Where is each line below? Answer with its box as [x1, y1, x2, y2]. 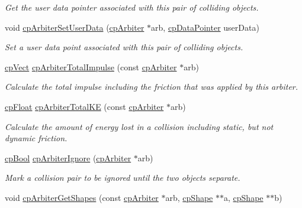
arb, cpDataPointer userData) [151, 21, 259, 33]
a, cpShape [224, 191, 264, 203]
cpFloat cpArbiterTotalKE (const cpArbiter [5, 100, 164, 112]
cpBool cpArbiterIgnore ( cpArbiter [5, 151, 131, 164]
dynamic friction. [5, 132, 68, 144]
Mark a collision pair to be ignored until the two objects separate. [5, 171, 240, 184]
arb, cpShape [165, 191, 213, 203]
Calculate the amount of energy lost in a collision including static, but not [5, 120, 274, 132]
